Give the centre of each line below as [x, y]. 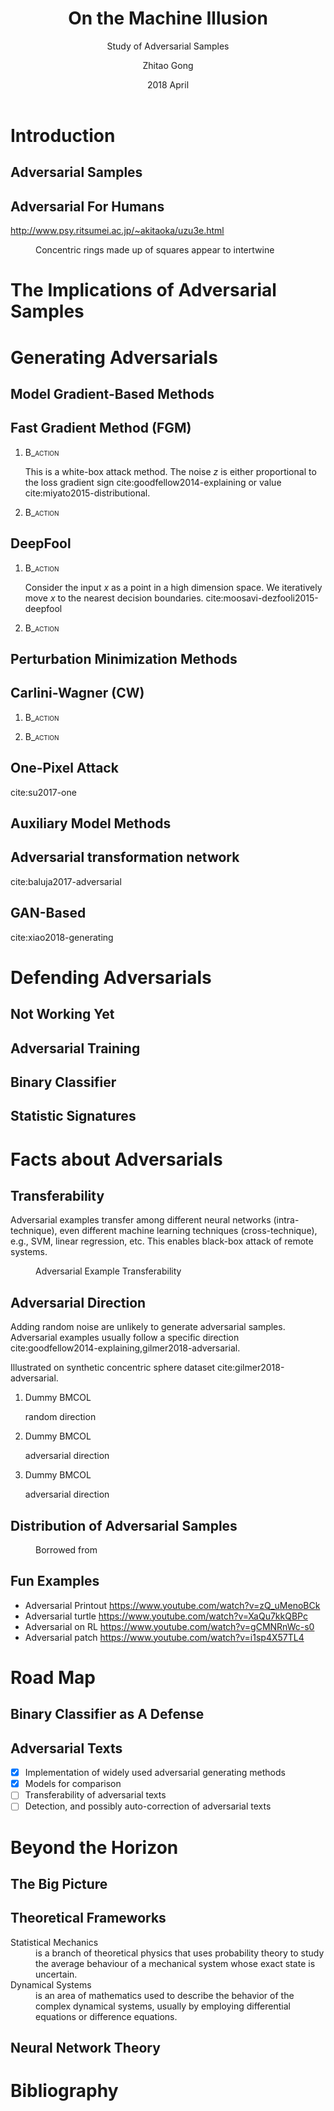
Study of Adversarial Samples [168, 46]
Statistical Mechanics [54, 1942]
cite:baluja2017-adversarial [66, 881]
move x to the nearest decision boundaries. [114, 598]
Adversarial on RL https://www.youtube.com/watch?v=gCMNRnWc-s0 [169, 1626]
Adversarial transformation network [125, 857]
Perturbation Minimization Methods [124, 658]
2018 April [168, 84]
